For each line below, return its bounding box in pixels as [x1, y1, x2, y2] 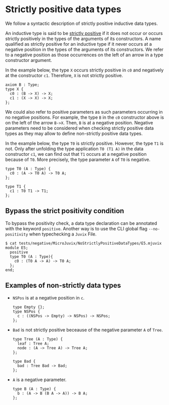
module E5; [5, 245, 28, 250]
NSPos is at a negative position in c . [12, 294, 85, 300]
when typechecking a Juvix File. [29, 231, 97, 237]
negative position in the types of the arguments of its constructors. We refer [5, 46, 163, 52]
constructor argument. [5, 57, 52, 63]
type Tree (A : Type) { [12, 336, 63, 342]
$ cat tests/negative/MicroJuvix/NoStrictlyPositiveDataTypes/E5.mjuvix [5, 241, 162, 246]
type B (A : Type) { [12, 386, 56, 391]
